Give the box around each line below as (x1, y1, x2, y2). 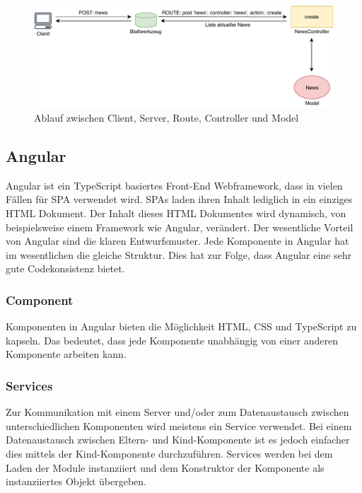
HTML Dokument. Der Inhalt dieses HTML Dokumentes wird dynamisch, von (6, 206, 346, 221)
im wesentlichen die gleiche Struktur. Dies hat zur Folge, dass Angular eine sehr (6, 247, 352, 262)
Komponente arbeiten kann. (6, 347, 127, 361)
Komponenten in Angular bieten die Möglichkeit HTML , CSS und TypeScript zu (6, 319, 357, 334)
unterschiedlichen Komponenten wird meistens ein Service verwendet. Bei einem (6, 418, 352, 433)
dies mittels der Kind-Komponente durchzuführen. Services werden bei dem (6, 446, 333, 461)
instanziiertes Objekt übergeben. (6, 474, 146, 489)
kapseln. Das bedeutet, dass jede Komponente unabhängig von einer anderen (6, 332, 338, 347)
